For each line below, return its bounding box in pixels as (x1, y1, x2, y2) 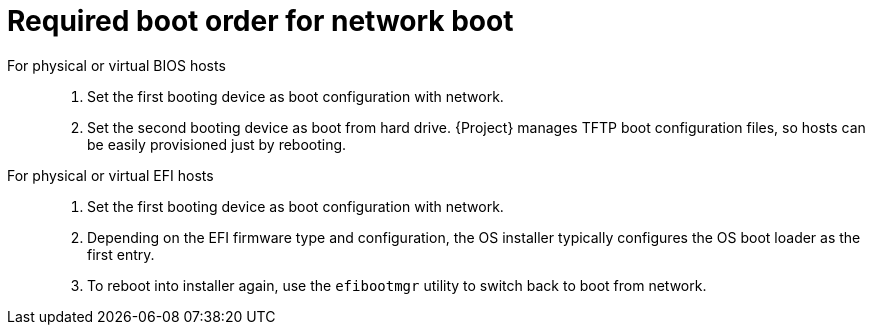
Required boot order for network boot (7, 4, 514, 38)
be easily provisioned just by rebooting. (87, 135, 347, 153)
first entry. (87, 245, 155, 263)
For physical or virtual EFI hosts (7, 166, 214, 184)
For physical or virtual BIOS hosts (7, 56, 226, 74)
